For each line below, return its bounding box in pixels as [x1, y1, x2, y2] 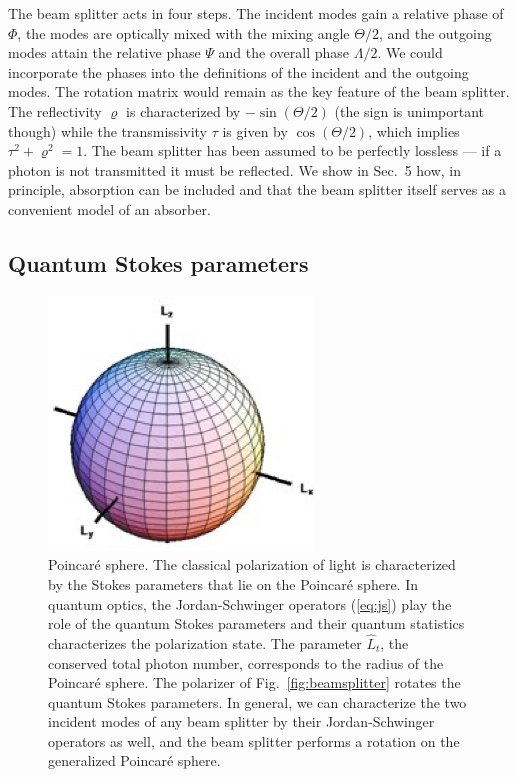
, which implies [368, 120, 460, 141]
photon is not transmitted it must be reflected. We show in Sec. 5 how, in [8, 159, 462, 180]
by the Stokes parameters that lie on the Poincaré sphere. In [48, 573, 419, 594]
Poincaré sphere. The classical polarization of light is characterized [48, 554, 456, 575]
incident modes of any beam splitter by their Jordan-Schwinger [48, 711, 435, 732]
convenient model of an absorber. [8, 198, 211, 219]
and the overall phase [218, 42, 349, 63]
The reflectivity [8, 100, 102, 121]
